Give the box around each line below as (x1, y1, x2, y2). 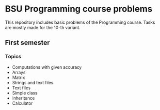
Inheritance (12, 95, 35, 101)
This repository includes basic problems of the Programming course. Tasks (5, 19, 155, 25)
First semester (5, 39, 50, 47)
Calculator (12, 100, 33, 106)
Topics (5, 53, 22, 60)
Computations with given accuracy (12, 64, 82, 70)
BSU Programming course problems (5, 3, 153, 15)
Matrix (12, 74, 25, 80)
